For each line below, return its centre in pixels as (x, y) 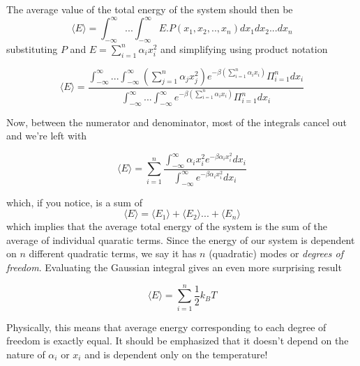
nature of (26, 354)
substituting (32, 48)
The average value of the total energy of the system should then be (150, 9)
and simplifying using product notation (244, 48)
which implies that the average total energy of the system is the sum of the (167, 226)
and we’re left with (47, 136)
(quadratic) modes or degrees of (276, 253)
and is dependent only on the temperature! (176, 354)
